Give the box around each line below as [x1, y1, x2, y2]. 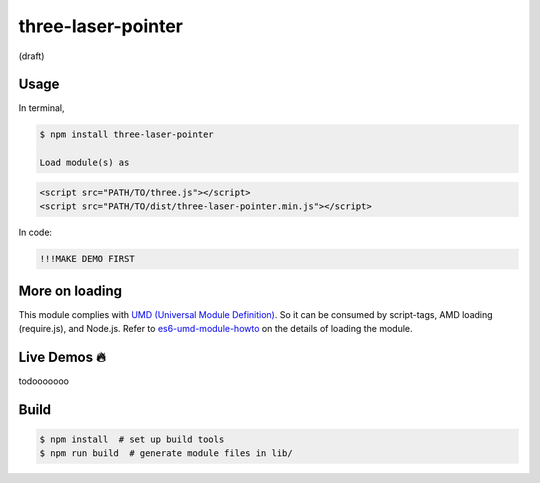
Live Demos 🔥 [18, 348, 107, 365]
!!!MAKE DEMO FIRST [39, 253, 135, 265]
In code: [18, 226, 53, 239]
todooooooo [18, 375, 70, 387]
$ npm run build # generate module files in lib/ [39, 448, 294, 459]
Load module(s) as [39, 157, 130, 169]
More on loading [18, 282, 123, 299]
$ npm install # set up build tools [39, 433, 225, 445]
